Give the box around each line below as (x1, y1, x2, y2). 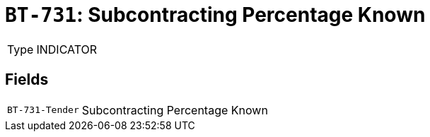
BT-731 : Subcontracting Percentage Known (5, 3, 426, 27)
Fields (5, 71, 49, 89)
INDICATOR (36, 42, 98, 56)
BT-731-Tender (7, 105, 79, 116)
